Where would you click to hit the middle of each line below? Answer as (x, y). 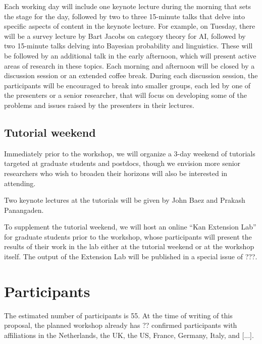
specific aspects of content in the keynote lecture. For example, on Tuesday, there (130, 26)
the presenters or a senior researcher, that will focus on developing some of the (125, 95)
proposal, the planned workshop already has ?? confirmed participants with (121, 325)
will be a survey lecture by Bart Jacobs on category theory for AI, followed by (125, 36)
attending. (20, 183)
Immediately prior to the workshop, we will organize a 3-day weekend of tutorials (130, 153)
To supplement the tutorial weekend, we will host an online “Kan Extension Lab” (130, 227)
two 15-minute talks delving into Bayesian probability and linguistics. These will (128, 46)
